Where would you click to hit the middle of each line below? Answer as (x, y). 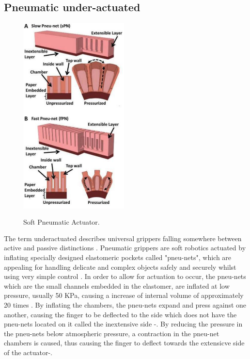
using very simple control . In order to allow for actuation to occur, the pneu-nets (125, 276)
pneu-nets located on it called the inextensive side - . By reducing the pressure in (123, 324)
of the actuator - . (28, 352)
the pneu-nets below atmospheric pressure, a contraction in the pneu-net (112, 333)
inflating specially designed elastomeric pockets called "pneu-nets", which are (118, 257)
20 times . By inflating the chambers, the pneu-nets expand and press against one (125, 304)
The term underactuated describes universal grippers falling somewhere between (123, 238)
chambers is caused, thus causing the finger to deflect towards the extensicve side (124, 343)
